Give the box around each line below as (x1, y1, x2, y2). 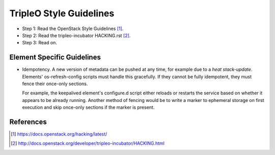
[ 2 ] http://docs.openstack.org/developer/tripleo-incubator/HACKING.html (11, 140, 165, 146)
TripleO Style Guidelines (9, 8, 115, 19)
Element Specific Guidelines (9, 53, 101, 62)
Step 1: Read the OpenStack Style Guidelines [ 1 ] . (22, 25, 124, 32)
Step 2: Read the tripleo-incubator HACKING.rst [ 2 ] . (22, 32, 131, 38)
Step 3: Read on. (22, 40, 57, 46)
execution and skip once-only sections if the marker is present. (22, 105, 155, 111)
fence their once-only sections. (22, 81, 88, 87)
